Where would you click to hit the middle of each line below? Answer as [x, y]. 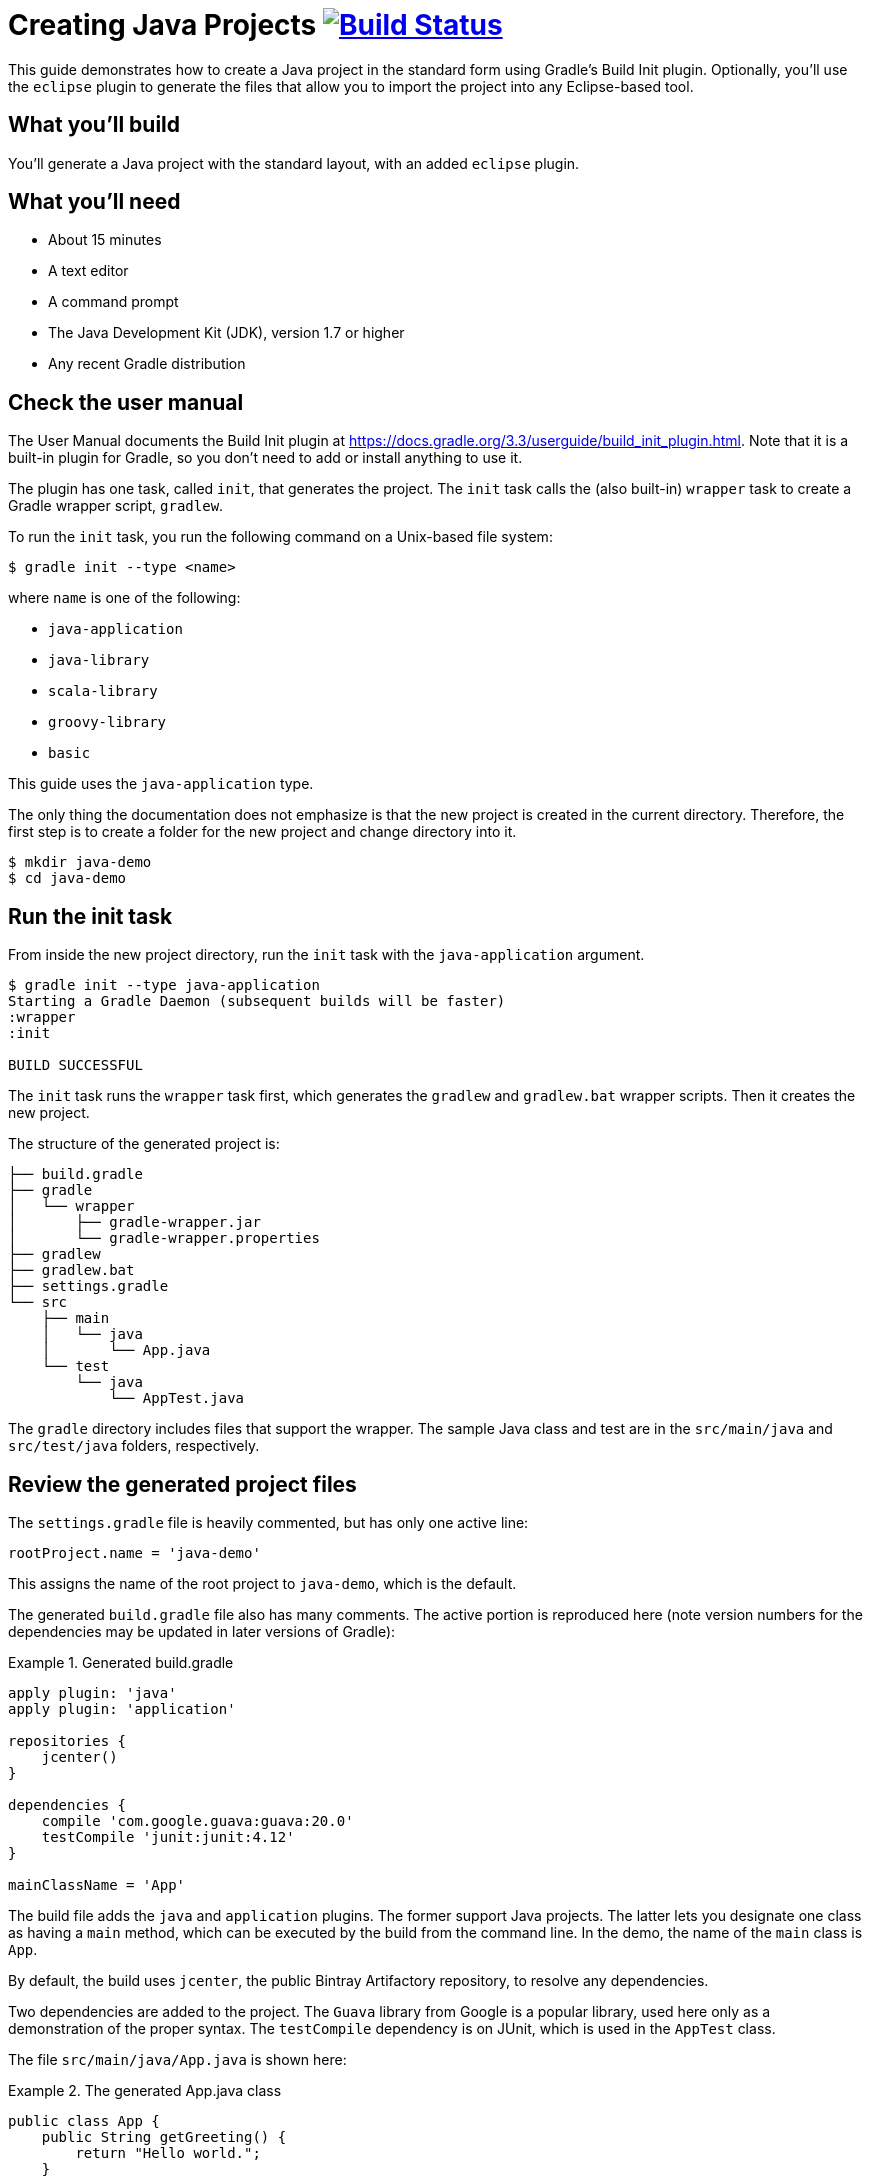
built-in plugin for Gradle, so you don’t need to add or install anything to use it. [265, 458]
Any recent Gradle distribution [147, 364]
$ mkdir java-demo [80, 862]
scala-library [103, 691]
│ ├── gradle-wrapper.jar [134, 1222]
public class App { [84, 2120]
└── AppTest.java [177, 1398]
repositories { [67, 1740]
